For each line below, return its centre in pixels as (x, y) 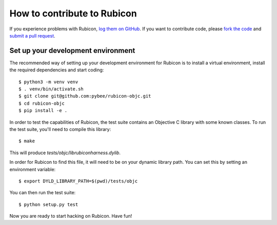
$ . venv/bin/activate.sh (51, 89)
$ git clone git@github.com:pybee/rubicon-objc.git (85, 96)
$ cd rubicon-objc (42, 103)
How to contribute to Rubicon (73, 13)
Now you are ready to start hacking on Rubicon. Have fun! (71, 216)
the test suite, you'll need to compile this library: (60, 129)
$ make (27, 141)
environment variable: (33, 169)
